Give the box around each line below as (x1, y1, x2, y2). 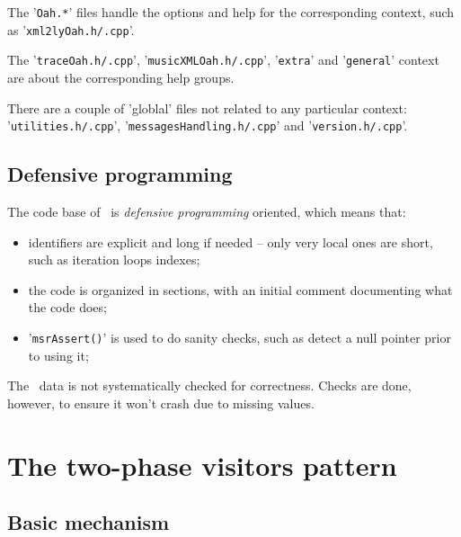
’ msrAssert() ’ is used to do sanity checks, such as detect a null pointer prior (28, 327, 451, 346)
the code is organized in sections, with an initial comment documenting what (28, 280, 453, 299)
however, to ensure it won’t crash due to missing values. (7, 393, 315, 412)
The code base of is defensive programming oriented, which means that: (7, 202, 406, 221)
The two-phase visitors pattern (7, 446, 397, 483)
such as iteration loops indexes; (28, 250, 200, 269)
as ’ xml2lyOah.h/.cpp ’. (7, 20, 135, 39)
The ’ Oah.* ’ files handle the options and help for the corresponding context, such (7, 3, 455, 21)
